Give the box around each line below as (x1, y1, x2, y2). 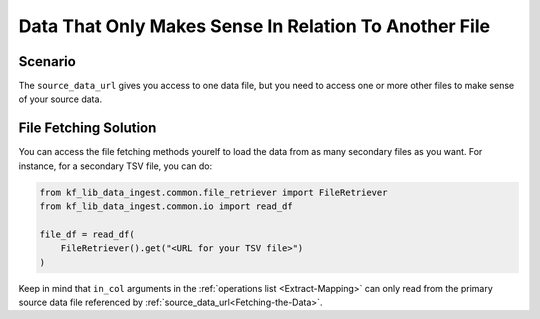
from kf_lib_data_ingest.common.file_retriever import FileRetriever (39, 186, 388, 198)
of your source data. (18, 93, 103, 105)
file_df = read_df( (39, 228, 135, 240)
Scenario (18, 53, 77, 70)
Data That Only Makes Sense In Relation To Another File (18, 15, 490, 37)
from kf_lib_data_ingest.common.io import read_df (39, 201, 294, 212)
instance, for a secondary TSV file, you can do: (18, 160, 213, 172)
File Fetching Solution (18, 120, 157, 137)
